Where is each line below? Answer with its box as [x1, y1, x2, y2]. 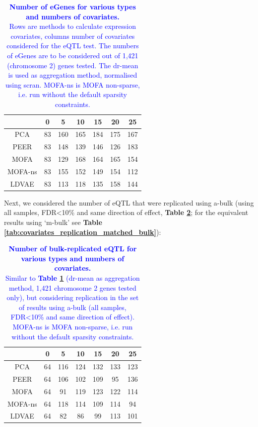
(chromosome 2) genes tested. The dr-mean [7, 60, 138, 70]
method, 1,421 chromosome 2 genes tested [8, 282, 136, 293]
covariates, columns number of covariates [10, 30, 135, 41]
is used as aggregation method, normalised [8, 70, 137, 80]
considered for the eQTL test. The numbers [6, 40, 139, 51]
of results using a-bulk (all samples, [19, 302, 127, 312]
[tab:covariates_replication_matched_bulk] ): [4, 226, 161, 237]
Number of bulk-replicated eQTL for [8, 243, 137, 254]
